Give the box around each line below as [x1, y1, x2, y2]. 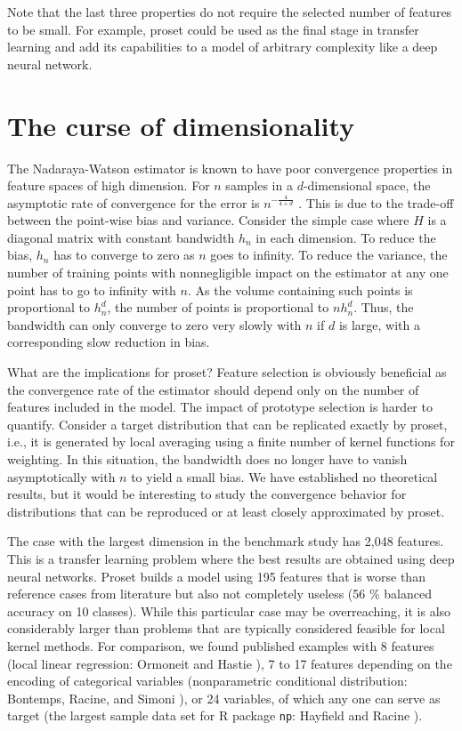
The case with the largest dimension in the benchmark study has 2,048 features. [7, 532, 444, 550]
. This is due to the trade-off [298, 193, 454, 212]
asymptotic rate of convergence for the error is [7, 193, 260, 212]
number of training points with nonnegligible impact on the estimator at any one [7, 263, 449, 282]
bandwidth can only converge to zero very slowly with [7, 315, 302, 333]
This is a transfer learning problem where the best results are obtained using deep [7, 549, 455, 567]
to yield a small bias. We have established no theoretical [131, 467, 438, 486]
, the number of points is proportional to [107, 298, 329, 317]
